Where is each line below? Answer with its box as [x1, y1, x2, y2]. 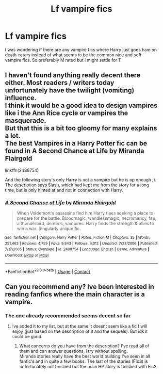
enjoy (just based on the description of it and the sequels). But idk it [12, 328, 148, 334]
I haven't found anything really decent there [5, 71, 141, 80]
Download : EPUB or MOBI [5, 253, 49, 258]
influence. [5, 94, 37, 102]
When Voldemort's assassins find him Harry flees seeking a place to [16, 210, 154, 216]
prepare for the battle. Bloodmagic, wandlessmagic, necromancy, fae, [16, 215, 157, 221]
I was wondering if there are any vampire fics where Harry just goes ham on [5, 47, 157, 52]
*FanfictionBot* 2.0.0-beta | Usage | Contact [5, 268, 91, 275]
